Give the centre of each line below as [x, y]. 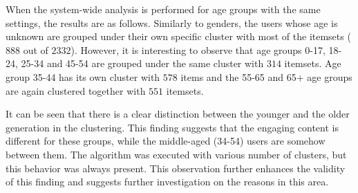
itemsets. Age [313, 63]
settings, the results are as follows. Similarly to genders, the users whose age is [172, 22]
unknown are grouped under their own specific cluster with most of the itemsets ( [178, 36]
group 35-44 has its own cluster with [83, 76]
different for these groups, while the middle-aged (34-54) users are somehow [166, 141]
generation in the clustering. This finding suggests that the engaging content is [172, 127]
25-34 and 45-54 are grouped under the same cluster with [142, 63]
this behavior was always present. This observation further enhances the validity [176, 168]
